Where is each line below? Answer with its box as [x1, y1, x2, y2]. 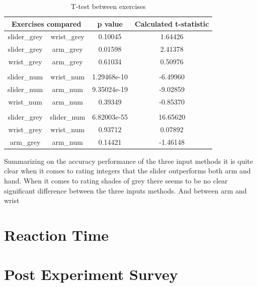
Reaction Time [4, 224, 109, 245]
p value [97, 18, 123, 29]
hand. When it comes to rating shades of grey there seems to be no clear [4, 175, 228, 185]
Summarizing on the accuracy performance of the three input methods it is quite [4, 155, 253, 166]
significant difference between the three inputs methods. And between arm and [4, 185, 247, 196]
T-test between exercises [70, 1, 146, 11]
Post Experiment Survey [4, 264, 178, 284]
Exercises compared [11, 18, 81, 29]
